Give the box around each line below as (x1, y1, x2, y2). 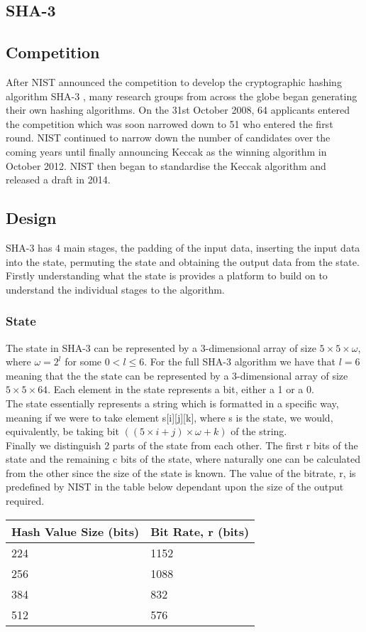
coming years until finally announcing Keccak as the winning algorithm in (6, 144, 327, 159)
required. (6, 493, 45, 508)
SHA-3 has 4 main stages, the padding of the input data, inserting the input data (6, 240, 360, 255)
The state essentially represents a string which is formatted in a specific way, (6, 395, 339, 410)
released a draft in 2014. (6, 172, 111, 187)
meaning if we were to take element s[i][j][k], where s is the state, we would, (6, 409, 333, 424)
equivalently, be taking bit (6, 424, 119, 439)
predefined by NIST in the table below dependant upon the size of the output (6, 479, 344, 494)
